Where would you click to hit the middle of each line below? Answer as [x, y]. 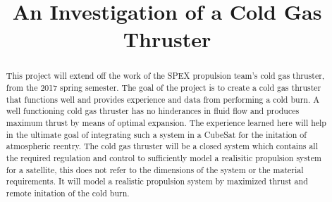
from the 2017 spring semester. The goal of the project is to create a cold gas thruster [164, 88]
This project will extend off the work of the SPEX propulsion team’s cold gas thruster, [165, 76]
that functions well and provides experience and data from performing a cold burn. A [163, 99]
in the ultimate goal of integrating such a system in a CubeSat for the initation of [156, 134]
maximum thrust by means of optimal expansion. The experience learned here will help [166, 122]
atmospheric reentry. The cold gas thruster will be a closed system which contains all [162, 146]
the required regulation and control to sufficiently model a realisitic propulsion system [164, 157]
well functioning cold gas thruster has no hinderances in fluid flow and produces [153, 111]
